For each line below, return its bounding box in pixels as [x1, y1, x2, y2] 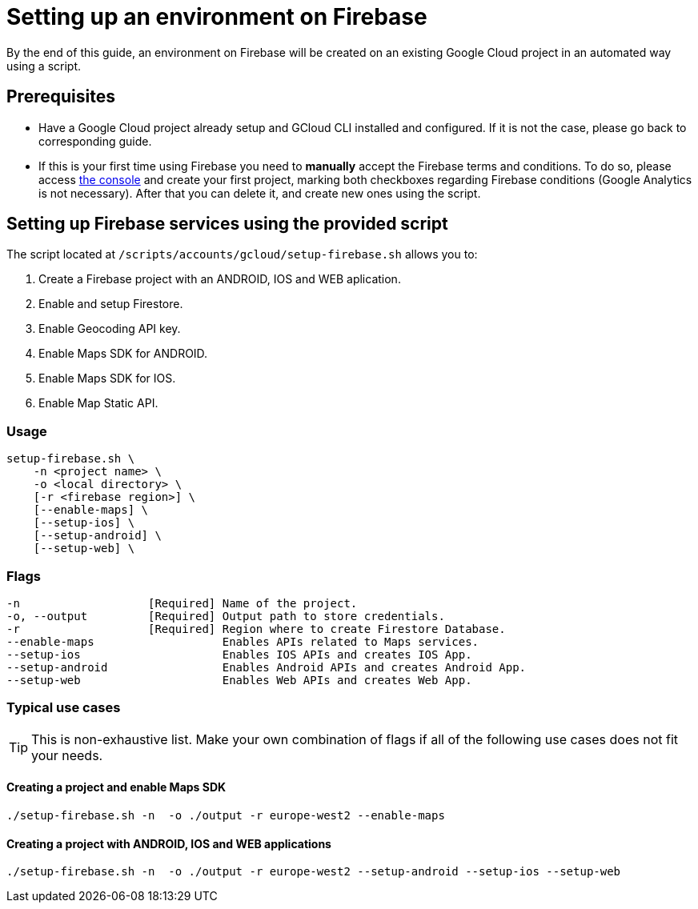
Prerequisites [6, 86, 115, 107]
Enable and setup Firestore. [38, 297, 183, 311]
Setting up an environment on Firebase [6, 3, 427, 30]
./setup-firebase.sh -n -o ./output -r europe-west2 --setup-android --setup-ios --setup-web [6, 865, 621, 879]
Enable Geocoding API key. [38, 322, 181, 336]
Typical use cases [6, 699, 121, 716]
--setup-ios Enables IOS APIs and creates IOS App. [6, 647, 472, 661]
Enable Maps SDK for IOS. [38, 371, 176, 386]
